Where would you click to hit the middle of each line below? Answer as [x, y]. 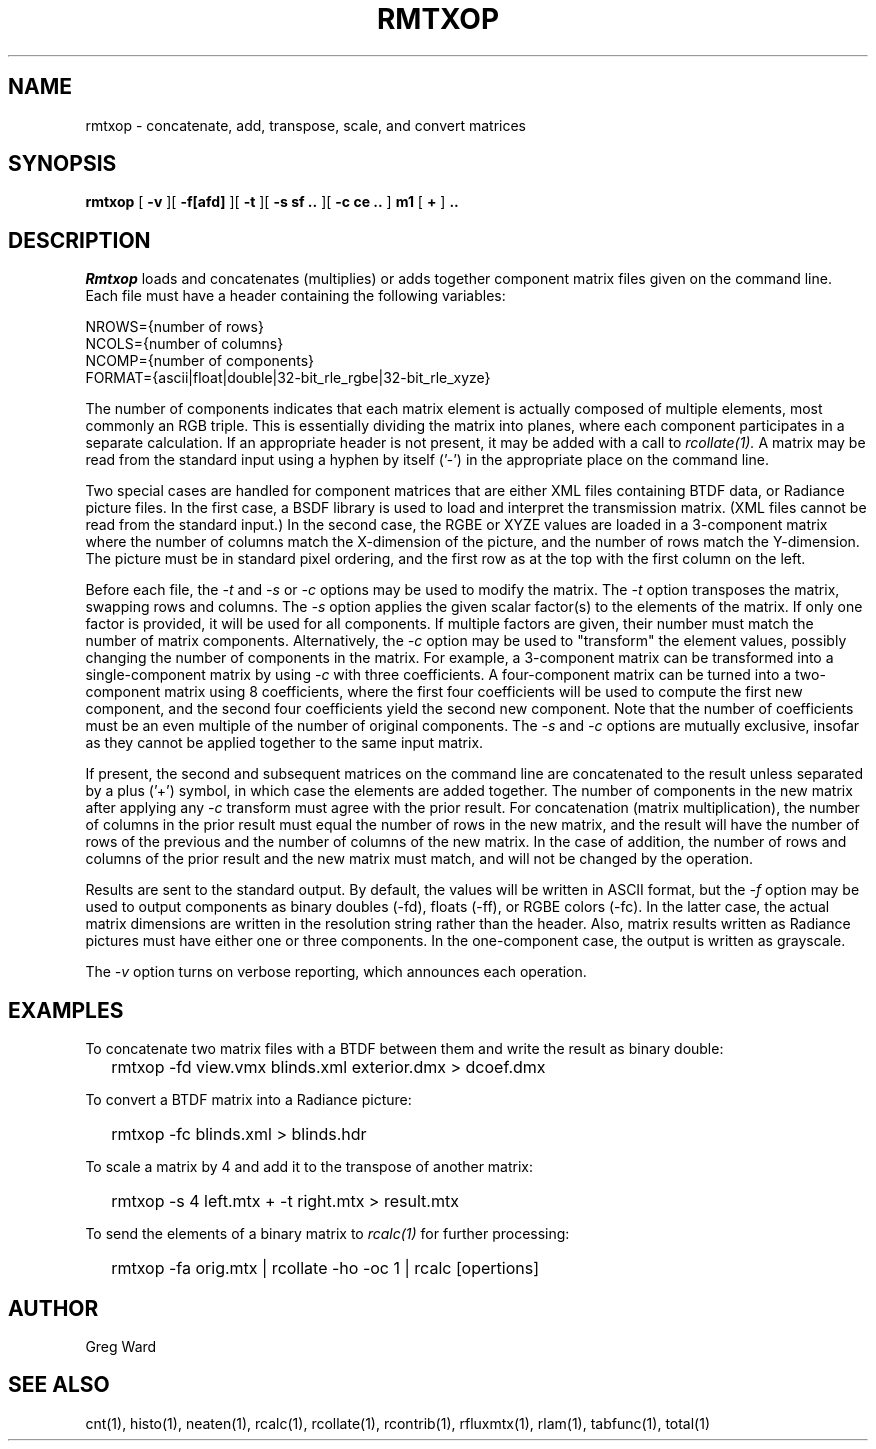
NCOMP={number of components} [200, 361]
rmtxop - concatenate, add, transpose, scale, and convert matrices [305, 125]
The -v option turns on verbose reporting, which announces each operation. [336, 972]
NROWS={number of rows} [174, 327]
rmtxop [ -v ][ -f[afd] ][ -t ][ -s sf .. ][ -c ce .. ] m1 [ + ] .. [272, 202]
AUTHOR [53, 1308]
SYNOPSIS [62, 164]
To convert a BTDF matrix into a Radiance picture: [248, 1100]
